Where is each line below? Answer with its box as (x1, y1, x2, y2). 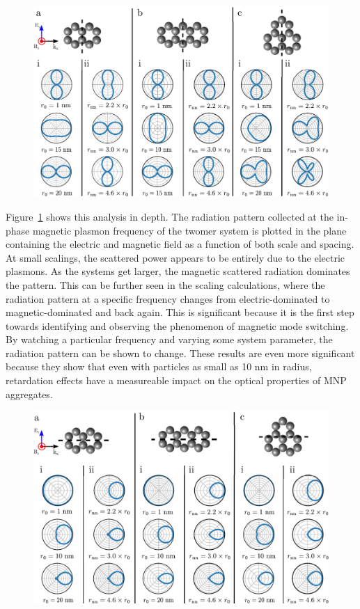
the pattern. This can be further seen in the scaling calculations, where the (6, 277, 325, 292)
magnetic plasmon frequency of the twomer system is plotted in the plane (32, 223, 347, 237)
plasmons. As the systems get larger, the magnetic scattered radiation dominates (6, 264, 350, 278)
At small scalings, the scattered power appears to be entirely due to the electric (6, 250, 345, 264)
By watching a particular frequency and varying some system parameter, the (6, 332, 333, 347)
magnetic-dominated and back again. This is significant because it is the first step (6, 305, 354, 319)
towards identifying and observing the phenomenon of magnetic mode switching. (6, 318, 349, 333)
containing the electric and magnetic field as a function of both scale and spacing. (6, 237, 354, 251)
